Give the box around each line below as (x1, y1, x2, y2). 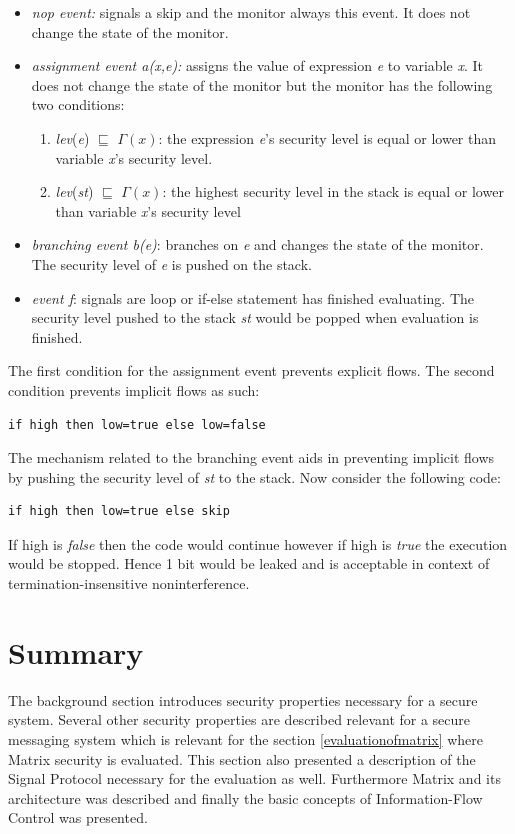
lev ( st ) (55, 181, 94, 202)
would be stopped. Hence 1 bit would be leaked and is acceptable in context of (8, 553, 490, 574)
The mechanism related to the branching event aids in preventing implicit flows (8, 447, 495, 468)
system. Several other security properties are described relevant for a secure (8, 709, 471, 730)
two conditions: (31, 94, 125, 115)
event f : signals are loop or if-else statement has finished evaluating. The (31, 287, 475, 308)
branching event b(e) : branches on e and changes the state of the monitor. (31, 234, 484, 255)
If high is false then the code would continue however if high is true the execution (8, 533, 508, 554)
